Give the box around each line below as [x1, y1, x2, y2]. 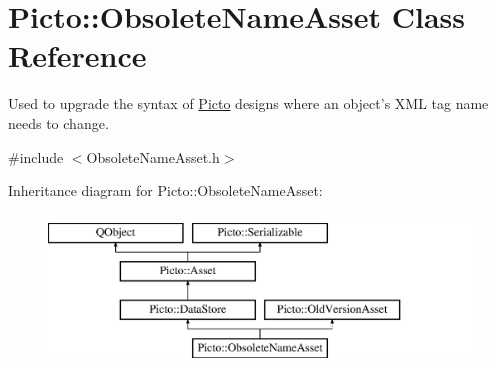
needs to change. [8, 112, 109, 133]
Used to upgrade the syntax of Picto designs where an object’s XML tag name [8, 93, 489, 114]
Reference [8, 35, 147, 76]
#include [8, 146, 64, 167]
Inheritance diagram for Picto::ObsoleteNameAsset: [8, 180, 323, 201]
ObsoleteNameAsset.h [86, 146, 220, 167]
